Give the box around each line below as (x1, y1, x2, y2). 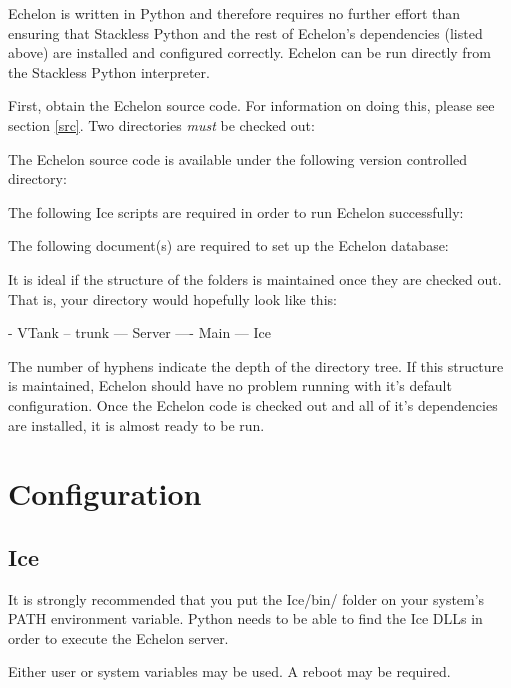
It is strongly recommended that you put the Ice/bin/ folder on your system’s (8, 588, 485, 609)
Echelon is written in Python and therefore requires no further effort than (8, 3, 461, 23)
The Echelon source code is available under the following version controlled (8, 148, 468, 169)
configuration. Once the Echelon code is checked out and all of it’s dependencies (8, 394, 498, 415)
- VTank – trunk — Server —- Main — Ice (8, 322, 271, 343)
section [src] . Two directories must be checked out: (8, 114, 315, 135)
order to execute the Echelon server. (8, 627, 229, 648)
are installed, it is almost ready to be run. (8, 414, 265, 435)
